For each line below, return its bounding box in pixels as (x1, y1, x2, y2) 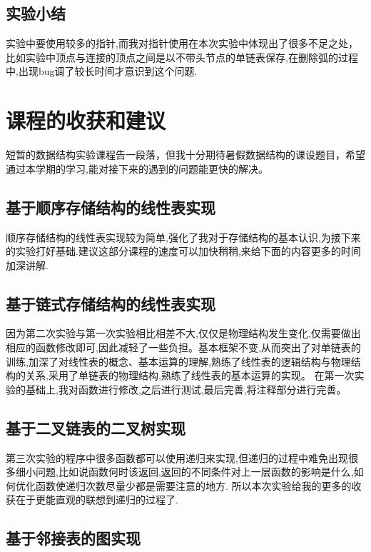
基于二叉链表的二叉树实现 (6, 416, 185, 438)
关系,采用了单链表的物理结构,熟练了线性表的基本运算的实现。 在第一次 (25, 368, 355, 383)
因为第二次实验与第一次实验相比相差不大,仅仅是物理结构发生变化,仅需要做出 (6, 326, 361, 341)
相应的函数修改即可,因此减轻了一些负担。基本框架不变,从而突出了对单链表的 (6, 340, 361, 355)
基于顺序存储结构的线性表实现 (6, 196, 215, 218)
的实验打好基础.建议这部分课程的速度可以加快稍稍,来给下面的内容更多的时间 (6, 244, 361, 259)
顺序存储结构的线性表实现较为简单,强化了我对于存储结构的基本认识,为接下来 (6, 229, 361, 244)
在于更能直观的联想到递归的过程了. (15, 492, 178, 507)
